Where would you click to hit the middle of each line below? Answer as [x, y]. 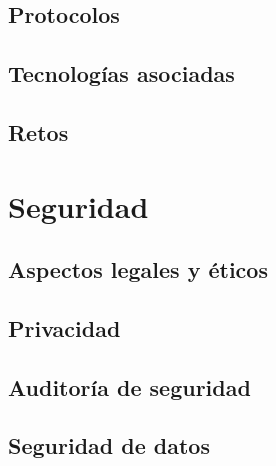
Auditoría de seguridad [129, 386]
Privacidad [64, 327]
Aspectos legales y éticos [138, 269]
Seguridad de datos [109, 445]
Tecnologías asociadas [121, 73]
